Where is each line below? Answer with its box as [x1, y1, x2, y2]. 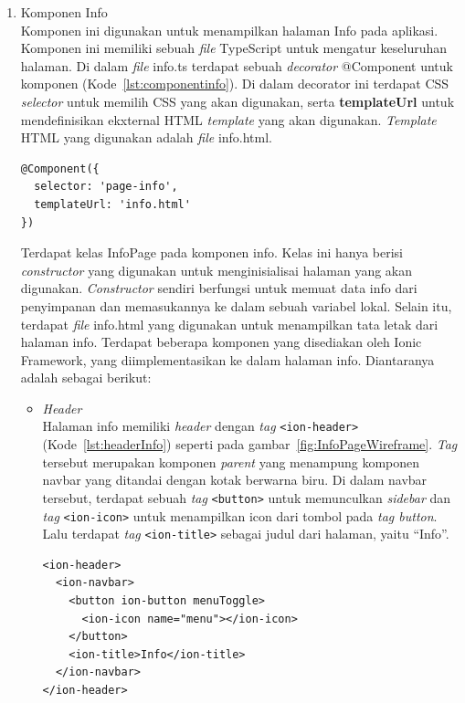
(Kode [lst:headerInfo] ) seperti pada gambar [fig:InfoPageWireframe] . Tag [42, 435, 458, 454]
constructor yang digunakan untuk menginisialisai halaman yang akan [20, 260, 413, 279]
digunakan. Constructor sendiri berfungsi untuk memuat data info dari [20, 278, 417, 298]
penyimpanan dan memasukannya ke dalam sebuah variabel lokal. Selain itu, [20, 296, 452, 315]
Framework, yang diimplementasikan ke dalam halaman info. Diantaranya [20, 350, 435, 369]
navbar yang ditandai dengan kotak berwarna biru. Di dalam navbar [42, 470, 428, 489]
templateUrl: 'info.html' [34, 197, 191, 211]
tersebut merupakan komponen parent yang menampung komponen [42, 452, 420, 471]
